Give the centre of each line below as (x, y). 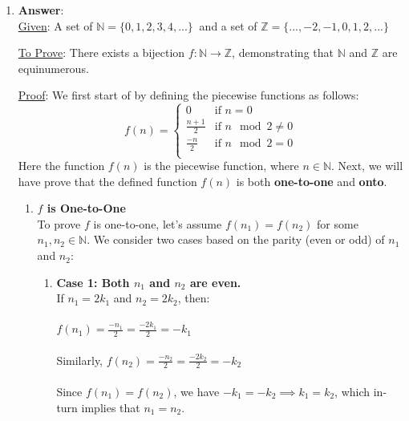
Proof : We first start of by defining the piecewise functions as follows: (188, 95)
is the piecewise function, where (221, 166)
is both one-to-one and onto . (312, 181)
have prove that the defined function (107, 181)
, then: (194, 298)
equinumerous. (53, 68)
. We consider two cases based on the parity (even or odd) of (236, 239)
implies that (111, 407)
